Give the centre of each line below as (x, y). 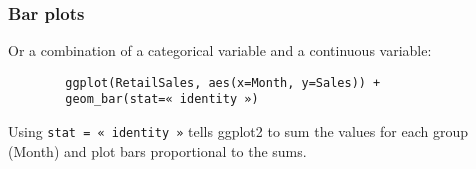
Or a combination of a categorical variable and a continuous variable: (220, 50)
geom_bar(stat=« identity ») (162, 99)
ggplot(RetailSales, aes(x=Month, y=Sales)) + (223, 82)
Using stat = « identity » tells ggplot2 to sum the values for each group (238, 131)
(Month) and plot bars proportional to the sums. (157, 150)
